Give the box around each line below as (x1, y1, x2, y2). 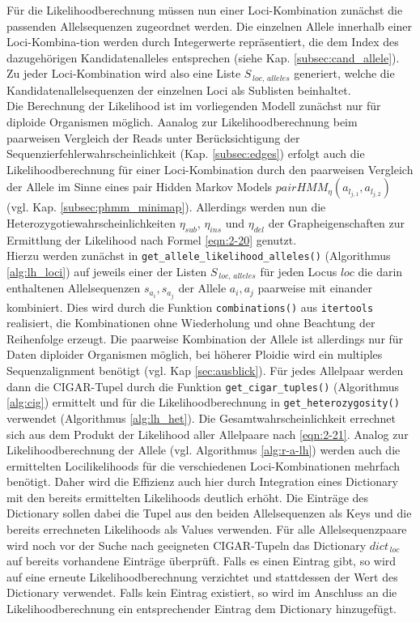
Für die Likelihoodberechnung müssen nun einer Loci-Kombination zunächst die (6, 2, 403, 18)
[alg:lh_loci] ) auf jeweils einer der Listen (6, 263, 207, 280)
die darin (358, 263, 403, 280)
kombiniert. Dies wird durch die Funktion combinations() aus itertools (6, 298, 374, 315)
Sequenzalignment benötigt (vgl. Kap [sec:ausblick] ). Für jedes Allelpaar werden (6, 362, 404, 379)
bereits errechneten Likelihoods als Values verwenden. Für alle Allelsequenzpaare (6, 521, 407, 538)
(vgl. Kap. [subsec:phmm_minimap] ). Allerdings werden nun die (6, 198, 326, 215)
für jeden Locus (260, 263, 337, 280)
